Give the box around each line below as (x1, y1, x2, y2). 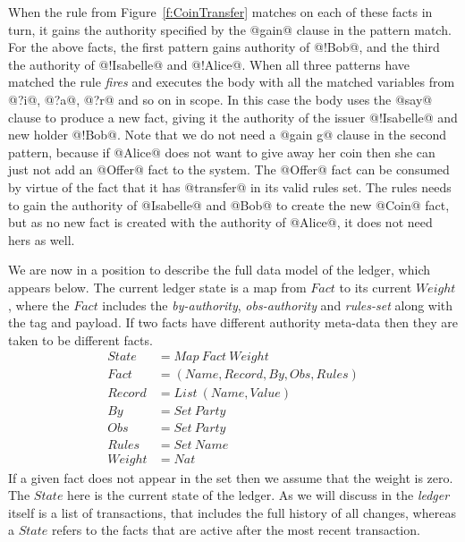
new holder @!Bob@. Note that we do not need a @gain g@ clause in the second (8, 125, 446, 144)
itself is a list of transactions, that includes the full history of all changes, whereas (8, 503, 456, 521)
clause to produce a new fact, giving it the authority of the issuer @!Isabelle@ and (8, 107, 458, 126)
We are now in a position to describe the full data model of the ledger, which (8, 260, 430, 279)
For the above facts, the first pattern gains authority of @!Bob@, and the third (8, 38, 440, 56)
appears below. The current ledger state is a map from (8, 277, 307, 296)
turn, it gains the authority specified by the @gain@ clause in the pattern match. (8, 20, 452, 38)
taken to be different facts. (8, 330, 153, 349)
